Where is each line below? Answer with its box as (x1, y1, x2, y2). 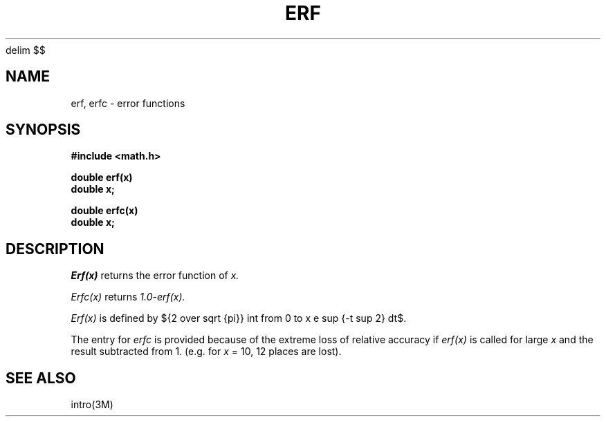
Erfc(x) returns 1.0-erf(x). (71, 291, 185, 303)
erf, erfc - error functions (71, 97, 185, 109)
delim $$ (6, 44, 46, 56)
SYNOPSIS (6, 121, 81, 139)
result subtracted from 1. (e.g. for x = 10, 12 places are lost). (71, 345, 342, 358)
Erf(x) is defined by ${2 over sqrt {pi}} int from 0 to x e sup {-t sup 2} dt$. (71, 312, 407, 325)
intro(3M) (71, 399, 113, 411)
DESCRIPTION (6, 240, 104, 258)
